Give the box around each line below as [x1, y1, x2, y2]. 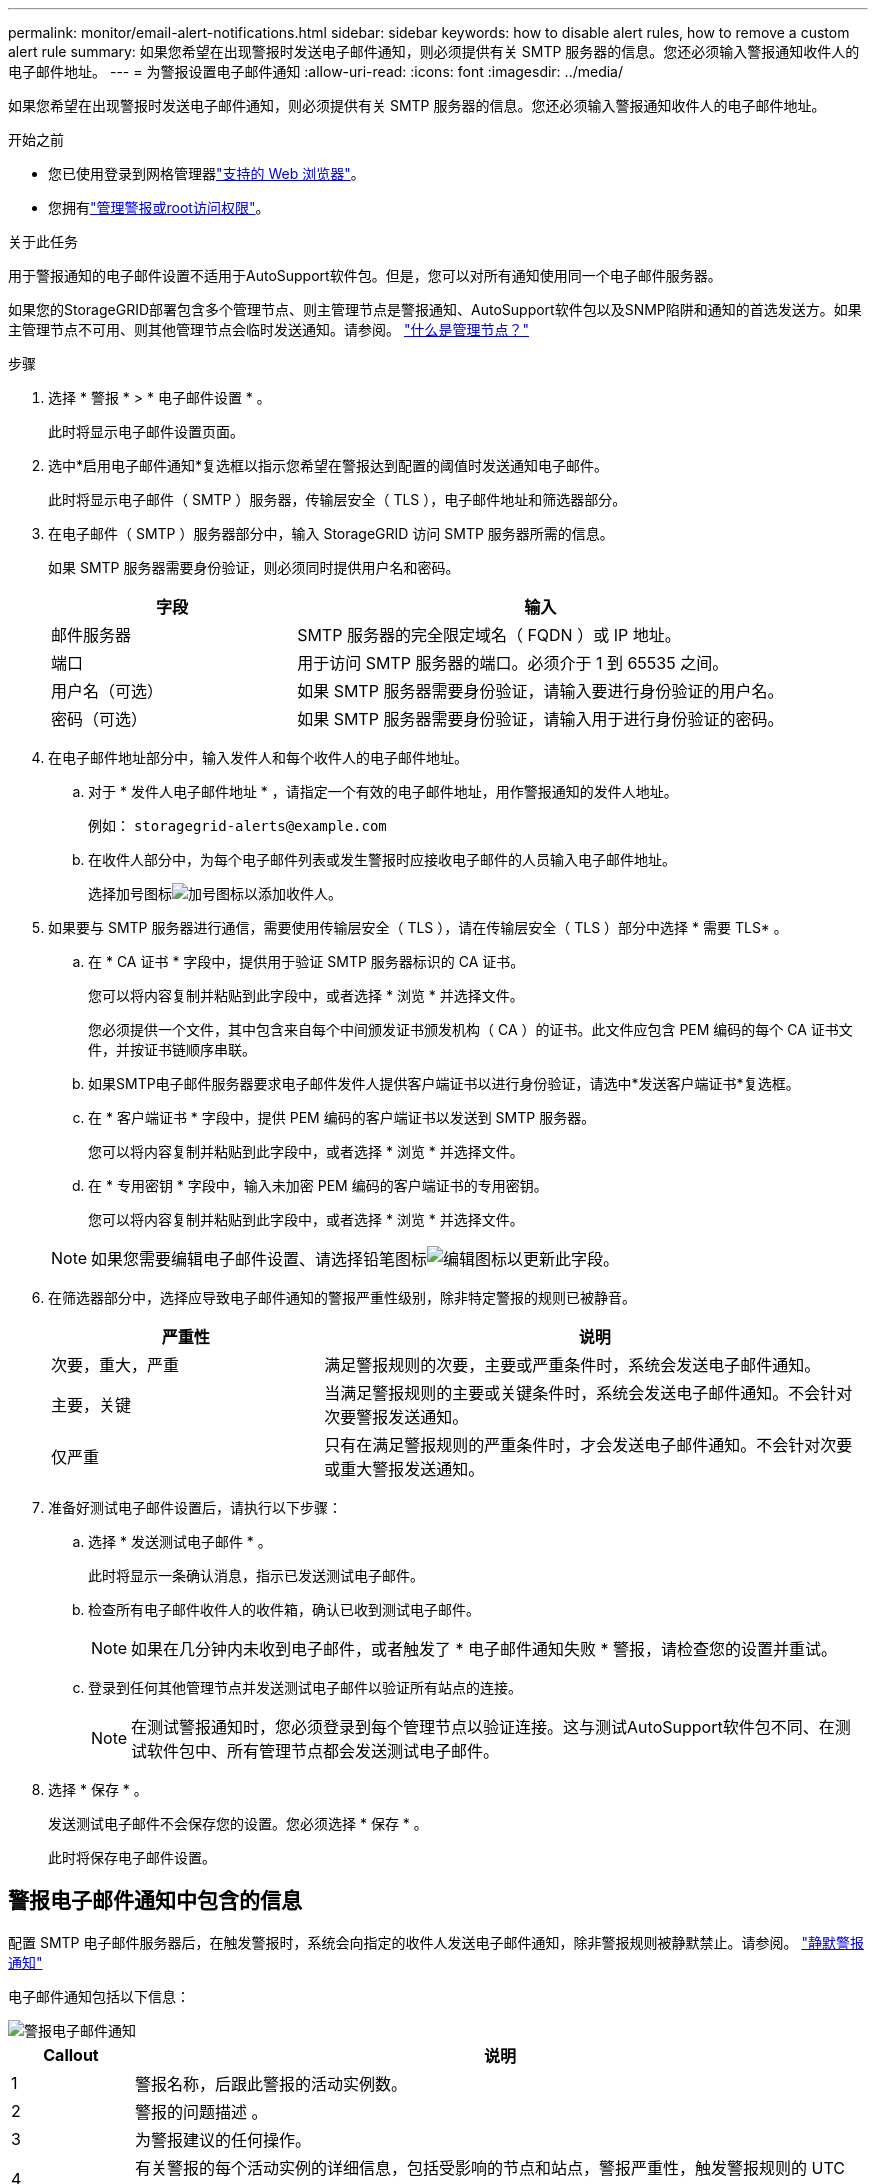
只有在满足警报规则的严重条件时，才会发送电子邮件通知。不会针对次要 [324, 1435, 853, 1455]
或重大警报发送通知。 [324, 1459, 485, 1479]
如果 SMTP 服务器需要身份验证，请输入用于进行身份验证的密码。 [297, 709, 784, 729]
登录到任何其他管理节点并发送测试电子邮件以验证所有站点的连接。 [88, 1679, 522, 1696]
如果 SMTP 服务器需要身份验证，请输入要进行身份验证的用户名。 [297, 681, 784, 701]
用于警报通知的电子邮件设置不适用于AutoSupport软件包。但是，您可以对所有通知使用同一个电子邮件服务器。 [8, 267, 722, 284]
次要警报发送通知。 [324, 1407, 469, 1427]
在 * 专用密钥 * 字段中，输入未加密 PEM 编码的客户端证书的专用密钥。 [88, 1177, 548, 1194]
